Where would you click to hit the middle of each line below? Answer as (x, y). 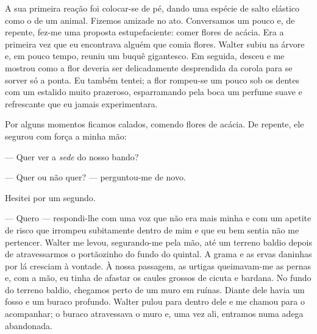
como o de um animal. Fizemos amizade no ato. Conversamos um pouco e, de (150, 20)
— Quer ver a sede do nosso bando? (72, 156)
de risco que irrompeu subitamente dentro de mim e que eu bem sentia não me (152, 229)
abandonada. (29, 325)
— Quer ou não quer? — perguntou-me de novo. (95, 177)
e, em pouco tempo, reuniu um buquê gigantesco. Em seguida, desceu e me (145, 56)
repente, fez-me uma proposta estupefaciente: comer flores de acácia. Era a (144, 32)
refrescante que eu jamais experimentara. (81, 103)
